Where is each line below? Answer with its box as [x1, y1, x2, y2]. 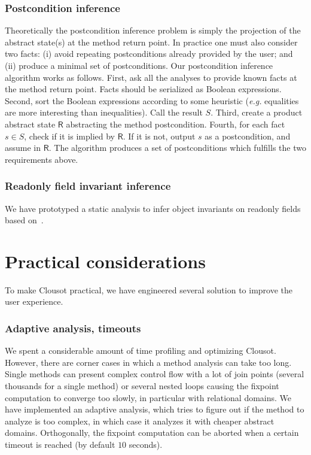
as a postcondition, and [205, 129, 291, 142]
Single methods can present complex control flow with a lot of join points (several [5, 368, 304, 380]
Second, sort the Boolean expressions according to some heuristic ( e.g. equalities [5, 94, 299, 107]
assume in [5, 141, 41, 154]
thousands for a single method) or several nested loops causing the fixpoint [5, 380, 279, 392]
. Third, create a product [211, 106, 303, 119]
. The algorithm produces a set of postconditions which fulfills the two [48, 141, 306, 154]
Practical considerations [5, 248, 206, 273]
